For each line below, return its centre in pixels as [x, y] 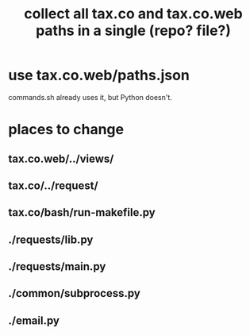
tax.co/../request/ [53, 185]
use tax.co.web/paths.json [99, 75]
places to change [66, 130]
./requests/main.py [57, 267]
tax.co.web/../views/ [61, 158]
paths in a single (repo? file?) [133, 31]
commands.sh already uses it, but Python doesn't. [90, 97]
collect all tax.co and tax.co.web [133, 14]
